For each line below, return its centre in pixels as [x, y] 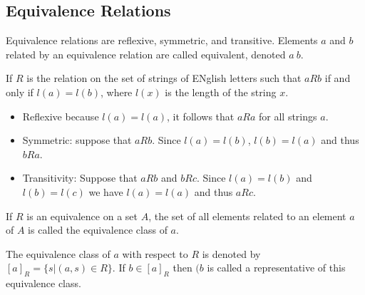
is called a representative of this [276, 268]
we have [106, 191]
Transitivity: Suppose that [80, 178]
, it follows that [201, 116]
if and [338, 78]
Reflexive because [61, 116]
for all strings [288, 116]
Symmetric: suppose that [77, 140]
